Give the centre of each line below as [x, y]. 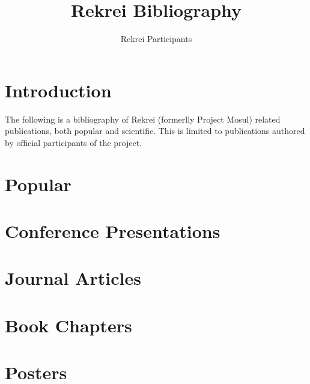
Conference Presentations [113, 231]
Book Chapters [68, 325]
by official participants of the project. [74, 142]
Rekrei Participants [156, 39]
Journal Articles [73, 278]
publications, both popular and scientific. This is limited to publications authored [155, 131]
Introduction [58, 90]
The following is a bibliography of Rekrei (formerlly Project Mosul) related [143, 119]
